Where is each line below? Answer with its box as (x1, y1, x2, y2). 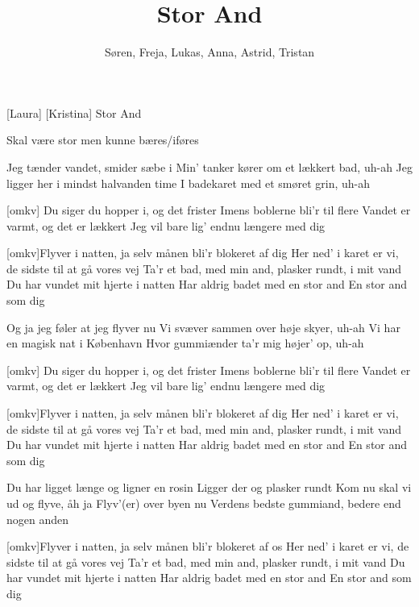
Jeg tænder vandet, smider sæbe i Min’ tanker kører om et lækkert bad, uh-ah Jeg (6, 158, 413, 175)
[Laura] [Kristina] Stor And (6, 104, 142, 121)
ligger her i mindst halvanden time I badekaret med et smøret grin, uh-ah (6, 174, 371, 191)
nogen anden (6, 510, 69, 527)
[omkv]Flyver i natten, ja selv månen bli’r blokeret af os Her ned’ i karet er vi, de (6, 538, 409, 555)
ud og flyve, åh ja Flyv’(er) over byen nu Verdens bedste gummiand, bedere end (6, 495, 401, 511)
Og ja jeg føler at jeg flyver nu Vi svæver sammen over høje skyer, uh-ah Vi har (6, 318, 400, 335)
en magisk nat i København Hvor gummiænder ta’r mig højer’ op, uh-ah (6, 335, 364, 351)
